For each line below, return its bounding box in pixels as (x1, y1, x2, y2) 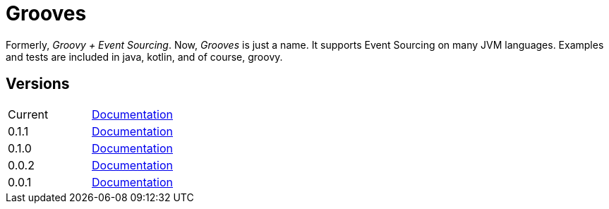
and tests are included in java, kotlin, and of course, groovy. (6, 50, 283, 63)
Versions (6, 75, 70, 93)
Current (8, 107, 49, 121)
